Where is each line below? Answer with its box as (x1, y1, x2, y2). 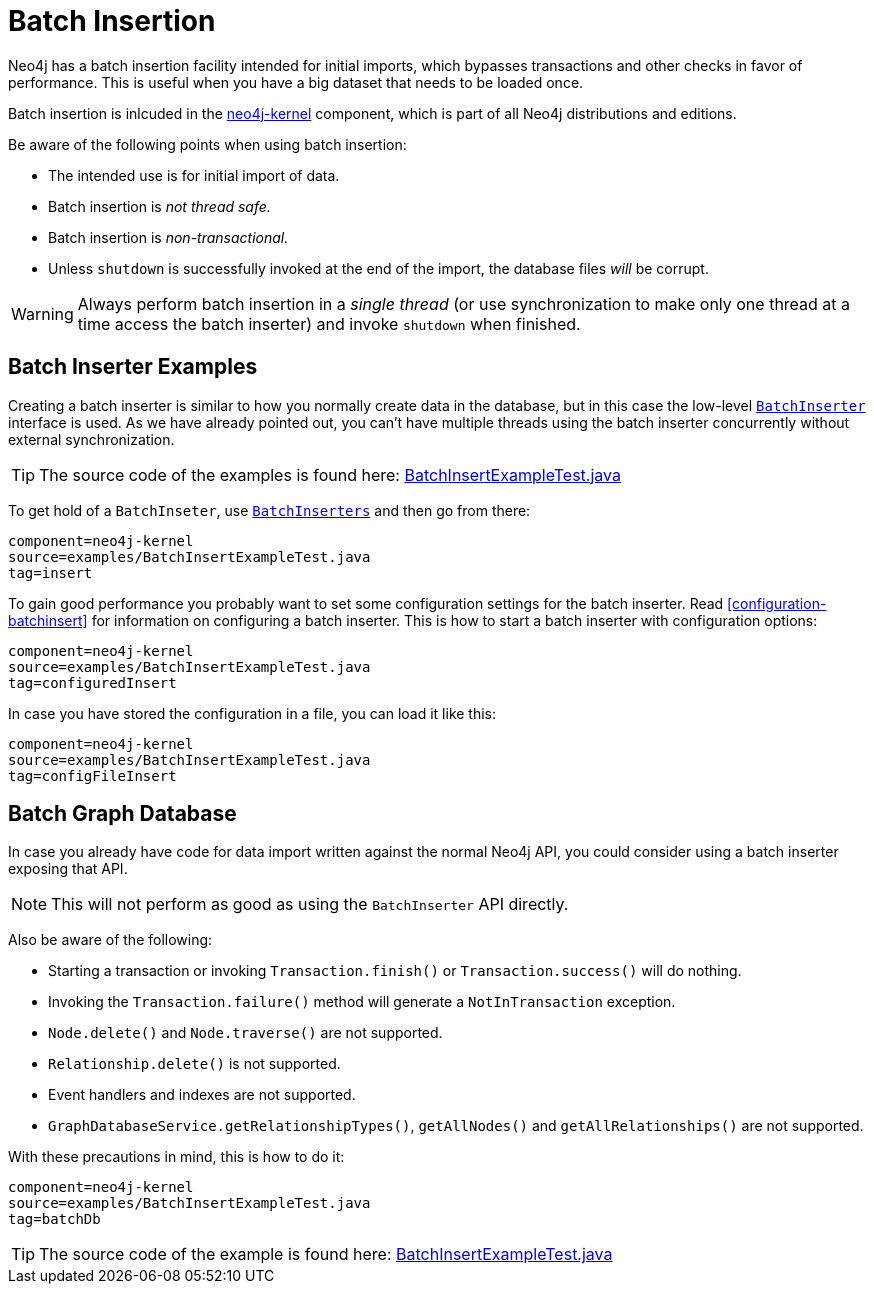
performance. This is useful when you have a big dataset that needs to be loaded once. (8, 73, 584, 91)
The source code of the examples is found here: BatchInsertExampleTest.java (39, 464, 621, 485)
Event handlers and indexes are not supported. (48, 1086, 356, 1104)
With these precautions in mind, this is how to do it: (8, 1148, 345, 1166)
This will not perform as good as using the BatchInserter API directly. (51, 894, 569, 915)
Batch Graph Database (8, 801, 237, 827)
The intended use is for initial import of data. (48, 166, 340, 184)
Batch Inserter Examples (8, 354, 258, 380)
